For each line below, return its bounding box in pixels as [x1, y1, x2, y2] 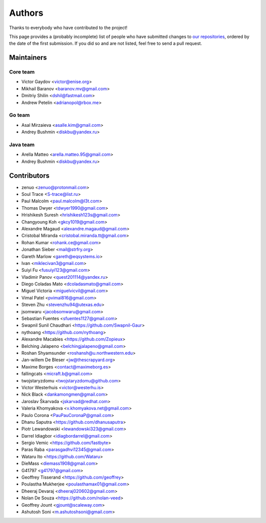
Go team [9, 112, 30, 118]
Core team [9, 69, 35, 75]
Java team [9, 141, 34, 148]
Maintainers [9, 53, 47, 62]
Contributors [9, 171, 50, 180]
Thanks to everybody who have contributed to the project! [9, 25, 128, 31]
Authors [9, 7, 44, 18]
